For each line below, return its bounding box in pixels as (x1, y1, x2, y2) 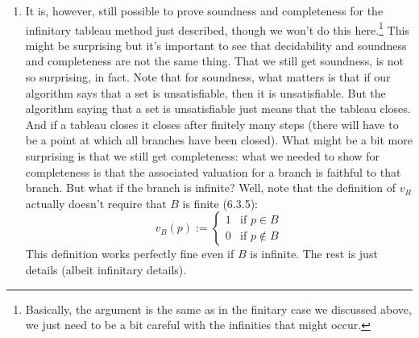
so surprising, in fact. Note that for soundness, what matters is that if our (25, 69, 391, 86)
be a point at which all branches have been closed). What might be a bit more (25, 131, 413, 148)
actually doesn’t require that (25, 194, 167, 211)
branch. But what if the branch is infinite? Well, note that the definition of (25, 179, 396, 196)
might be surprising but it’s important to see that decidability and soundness (25, 36, 407, 53)
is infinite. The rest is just (250, 245, 378, 262)
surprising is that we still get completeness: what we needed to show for (25, 148, 380, 164)
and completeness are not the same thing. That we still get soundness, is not (25, 52, 404, 69)
